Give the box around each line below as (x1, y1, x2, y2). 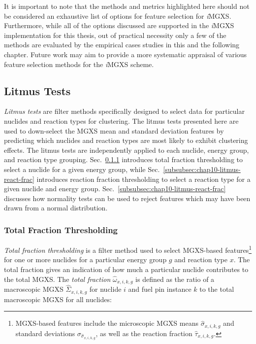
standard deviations (15, 328, 75, 338)
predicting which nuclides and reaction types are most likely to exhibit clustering (4, 135, 248, 145)
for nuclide (89, 284, 122, 294)
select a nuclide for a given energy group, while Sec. (4, 164, 160, 174)
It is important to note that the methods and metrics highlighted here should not (4, 1, 250, 11)
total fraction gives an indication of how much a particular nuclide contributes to (4, 264, 249, 274)
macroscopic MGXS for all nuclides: (4, 294, 112, 304)
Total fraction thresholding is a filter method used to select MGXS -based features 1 (4, 243, 252, 255)
